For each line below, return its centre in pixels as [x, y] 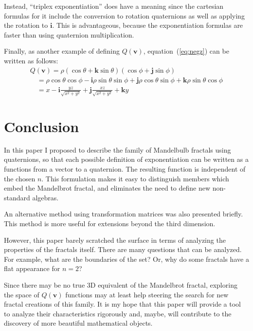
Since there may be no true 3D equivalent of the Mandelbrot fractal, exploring [121, 284]
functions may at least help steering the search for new [147, 294]
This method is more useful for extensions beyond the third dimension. [110, 223]
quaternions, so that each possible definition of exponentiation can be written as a [126, 159]
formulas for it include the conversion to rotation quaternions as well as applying [124, 15]
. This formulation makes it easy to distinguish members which [135, 178]
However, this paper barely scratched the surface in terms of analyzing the [115, 240]
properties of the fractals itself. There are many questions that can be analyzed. [123, 249]
